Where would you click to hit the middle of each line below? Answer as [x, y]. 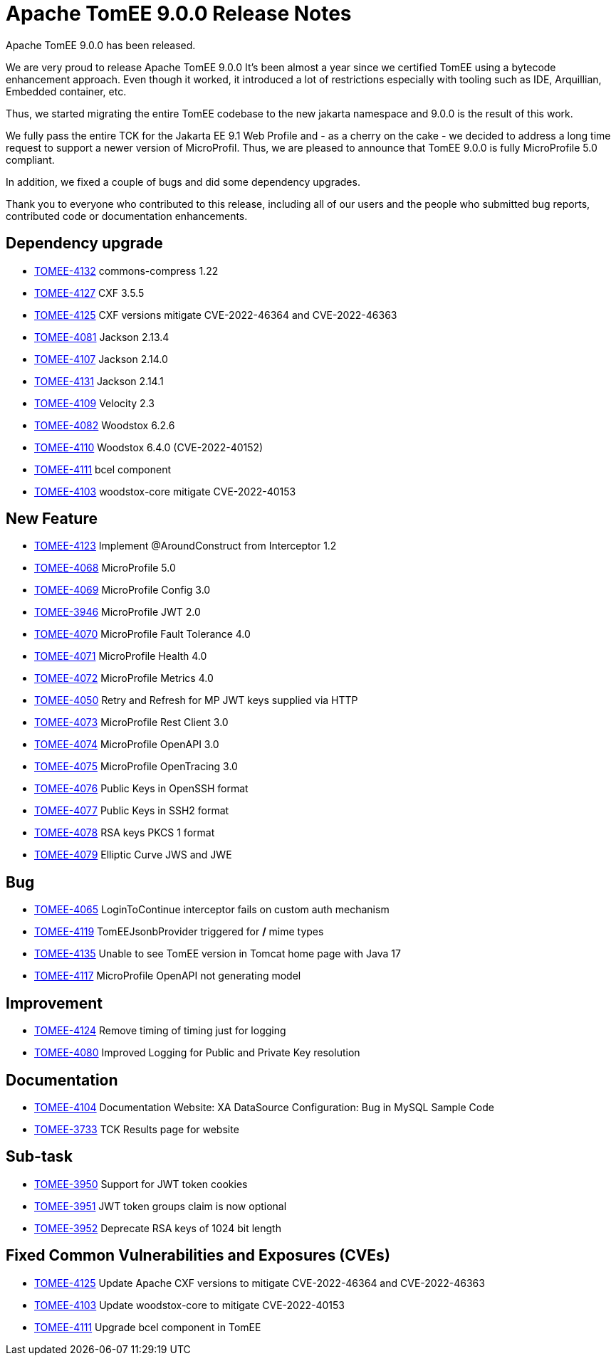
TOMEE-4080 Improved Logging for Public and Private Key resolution [197, 1053]
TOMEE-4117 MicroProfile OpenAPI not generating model [168, 976]
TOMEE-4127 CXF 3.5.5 [89, 293]
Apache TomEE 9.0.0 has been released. [101, 45]
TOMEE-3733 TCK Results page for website [137, 1129]
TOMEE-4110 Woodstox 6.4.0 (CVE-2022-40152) [149, 447]
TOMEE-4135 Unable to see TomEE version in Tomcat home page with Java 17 [218, 954]
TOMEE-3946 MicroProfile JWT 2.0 [118, 612]
